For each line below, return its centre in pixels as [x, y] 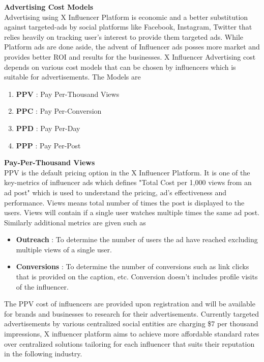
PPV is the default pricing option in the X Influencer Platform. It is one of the [127, 172]
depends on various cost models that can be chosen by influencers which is [120, 67]
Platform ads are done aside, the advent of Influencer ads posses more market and [132, 47]
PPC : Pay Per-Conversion [59, 111]
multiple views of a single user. [64, 249]
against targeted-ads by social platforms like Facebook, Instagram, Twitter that [128, 27]
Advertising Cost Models [49, 7]
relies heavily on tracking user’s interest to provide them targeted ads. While [124, 36]
